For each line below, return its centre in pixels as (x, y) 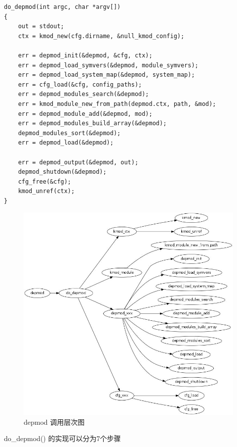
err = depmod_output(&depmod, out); (78, 162)
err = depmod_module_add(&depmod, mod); (85, 114)
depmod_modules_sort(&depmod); (69, 133)
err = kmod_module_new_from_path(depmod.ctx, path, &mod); (117, 104)
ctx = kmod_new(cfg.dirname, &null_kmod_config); (101, 36)
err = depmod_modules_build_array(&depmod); (92, 124)
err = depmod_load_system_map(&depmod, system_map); (106, 75)
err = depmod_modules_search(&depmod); (83, 94)
